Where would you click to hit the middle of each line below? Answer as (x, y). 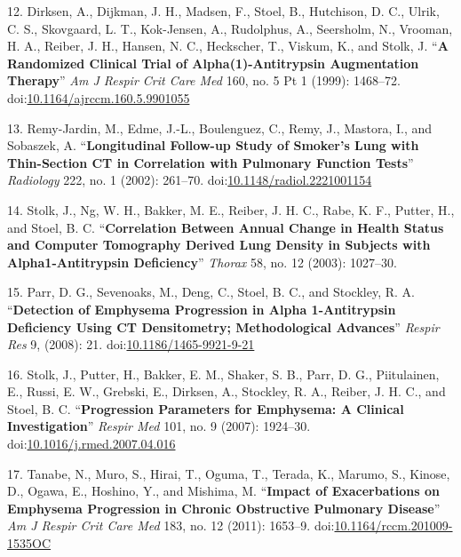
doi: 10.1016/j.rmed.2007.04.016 (91, 444)
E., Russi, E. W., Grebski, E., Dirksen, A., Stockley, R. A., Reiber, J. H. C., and (227, 391)
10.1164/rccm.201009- (393, 525)
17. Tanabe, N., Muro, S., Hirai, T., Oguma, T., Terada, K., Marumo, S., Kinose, (229, 473)
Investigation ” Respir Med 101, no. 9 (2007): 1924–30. (159, 426)
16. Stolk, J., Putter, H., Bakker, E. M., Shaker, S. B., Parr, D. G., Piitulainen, (223, 374)
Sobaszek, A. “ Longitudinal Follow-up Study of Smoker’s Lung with (213, 145)
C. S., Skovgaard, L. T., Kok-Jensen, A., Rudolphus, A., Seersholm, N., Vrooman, (230, 28)
